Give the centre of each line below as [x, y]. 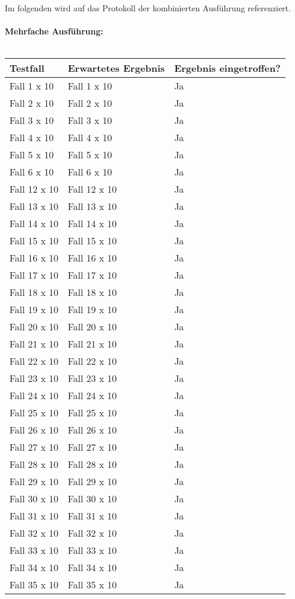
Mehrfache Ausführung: [54, 31]
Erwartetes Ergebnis [116, 68]
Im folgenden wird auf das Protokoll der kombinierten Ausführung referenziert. [148, 8]
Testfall [27, 68]
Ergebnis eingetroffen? [227, 68]
